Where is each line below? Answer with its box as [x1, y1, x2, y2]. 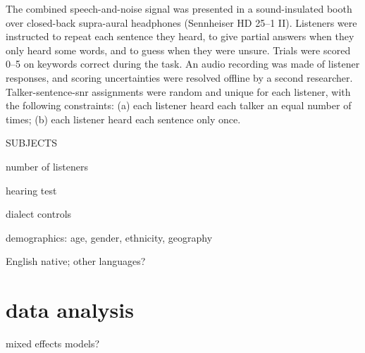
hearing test [6, 182, 57, 197]
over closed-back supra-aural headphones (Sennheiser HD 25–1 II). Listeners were [6, 15, 357, 30]
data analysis [6, 295, 134, 324]
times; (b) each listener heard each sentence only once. [6, 111, 241, 126]
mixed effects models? [6, 336, 100, 351]
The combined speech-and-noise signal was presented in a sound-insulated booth [6, 1, 352, 16]
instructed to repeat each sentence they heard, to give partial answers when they [6, 29, 354, 44]
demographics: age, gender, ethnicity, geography [6, 230, 213, 244]
